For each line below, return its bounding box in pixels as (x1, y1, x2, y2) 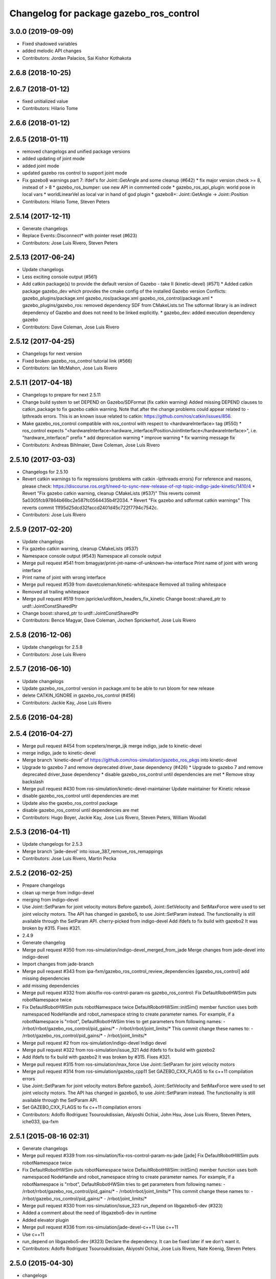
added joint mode (22, 163, 60, 169)
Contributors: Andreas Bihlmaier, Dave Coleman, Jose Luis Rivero (22, 442, 160, 448)
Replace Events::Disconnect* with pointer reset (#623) (22, 233, 137, 239)
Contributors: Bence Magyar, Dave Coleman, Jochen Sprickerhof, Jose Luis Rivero (22, 617, 196, 624)
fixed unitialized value (22, 98, 68, 104)
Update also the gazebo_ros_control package (22, 800, 118, 806)
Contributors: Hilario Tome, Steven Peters (22, 199, 110, 205)
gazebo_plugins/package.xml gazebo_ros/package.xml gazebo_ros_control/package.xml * (22, 295, 213, 301)
